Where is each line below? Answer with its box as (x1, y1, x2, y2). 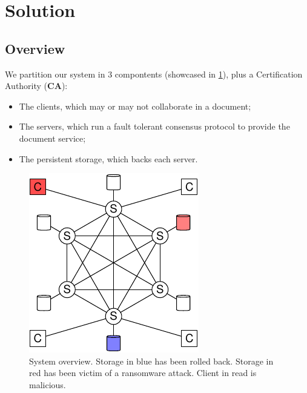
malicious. (29, 378, 66, 391)
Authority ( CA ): (5, 79, 68, 92)
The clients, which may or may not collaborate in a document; (19, 99, 251, 112)
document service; (19, 131, 86, 144)
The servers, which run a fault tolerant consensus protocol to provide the (19, 120, 290, 133)
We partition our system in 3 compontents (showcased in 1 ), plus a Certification (5, 67, 303, 80)
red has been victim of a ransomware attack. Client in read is (29, 366, 257, 379)
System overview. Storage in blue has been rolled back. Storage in (29, 354, 274, 367)
